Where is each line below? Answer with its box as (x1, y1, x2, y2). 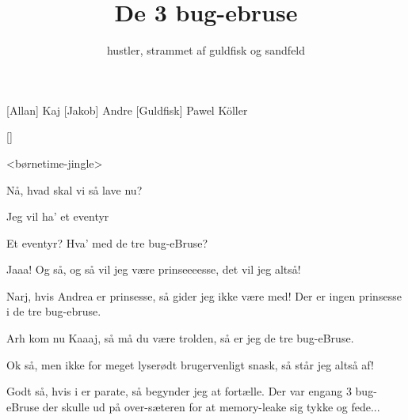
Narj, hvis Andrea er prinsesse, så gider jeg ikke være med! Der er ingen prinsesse (6, 287, 402, 304)
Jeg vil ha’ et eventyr (6, 208, 109, 225)
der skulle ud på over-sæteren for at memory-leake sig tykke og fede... (42, 398, 380, 414)
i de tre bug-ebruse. (6, 303, 101, 320)
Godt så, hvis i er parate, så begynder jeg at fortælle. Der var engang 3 (6, 383, 352, 399)
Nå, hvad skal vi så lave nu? (6, 181, 143, 198)
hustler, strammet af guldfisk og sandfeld (106, 42, 306, 59)
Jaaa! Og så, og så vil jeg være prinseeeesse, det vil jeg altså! (6, 261, 301, 278)
